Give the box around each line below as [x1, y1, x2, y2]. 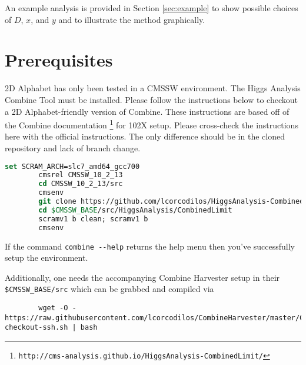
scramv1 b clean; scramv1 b [38, 214, 148, 223]
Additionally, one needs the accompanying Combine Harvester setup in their [5, 271, 280, 283]
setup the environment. [5, 251, 88, 264]
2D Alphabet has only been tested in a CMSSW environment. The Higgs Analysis [5, 82, 301, 94]
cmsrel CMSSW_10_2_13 [38, 171, 123, 180]
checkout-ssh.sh [5, 323, 68, 332]
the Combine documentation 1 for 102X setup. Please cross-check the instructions [5, 117, 298, 131]
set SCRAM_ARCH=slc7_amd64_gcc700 [5, 162, 140, 171]
